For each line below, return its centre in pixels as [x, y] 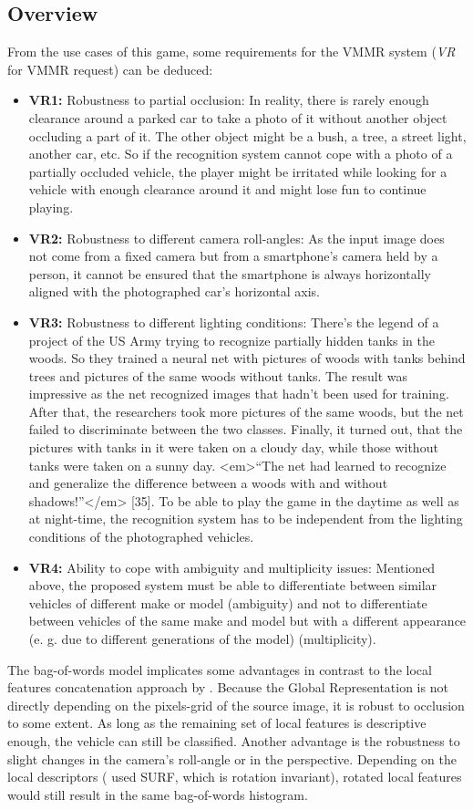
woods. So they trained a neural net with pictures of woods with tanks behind [247, 358]
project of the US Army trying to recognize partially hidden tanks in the [231, 340]
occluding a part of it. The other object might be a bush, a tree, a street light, [247, 135]
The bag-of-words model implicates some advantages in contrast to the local [220, 669]
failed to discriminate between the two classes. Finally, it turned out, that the [246, 429]
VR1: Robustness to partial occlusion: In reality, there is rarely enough [229, 100]
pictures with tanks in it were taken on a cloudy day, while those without [233, 447]
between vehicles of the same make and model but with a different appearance [247, 621]
